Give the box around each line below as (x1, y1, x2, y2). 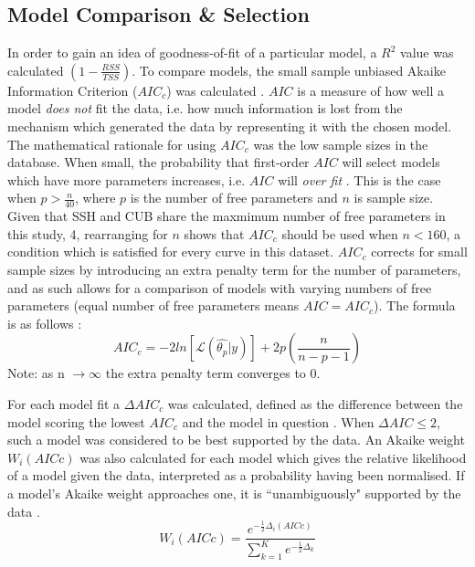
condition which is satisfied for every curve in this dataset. (7, 242, 334, 261)
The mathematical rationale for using (7, 134, 216, 153)
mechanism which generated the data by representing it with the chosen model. (7, 116, 452, 135)
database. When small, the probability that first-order (7, 152, 310, 172)
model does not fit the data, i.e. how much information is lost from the (7, 99, 403, 118)
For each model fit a (7, 394, 121, 413)
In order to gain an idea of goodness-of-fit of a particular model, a (7, 43, 377, 62)
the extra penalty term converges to (105, 363, 306, 383)
